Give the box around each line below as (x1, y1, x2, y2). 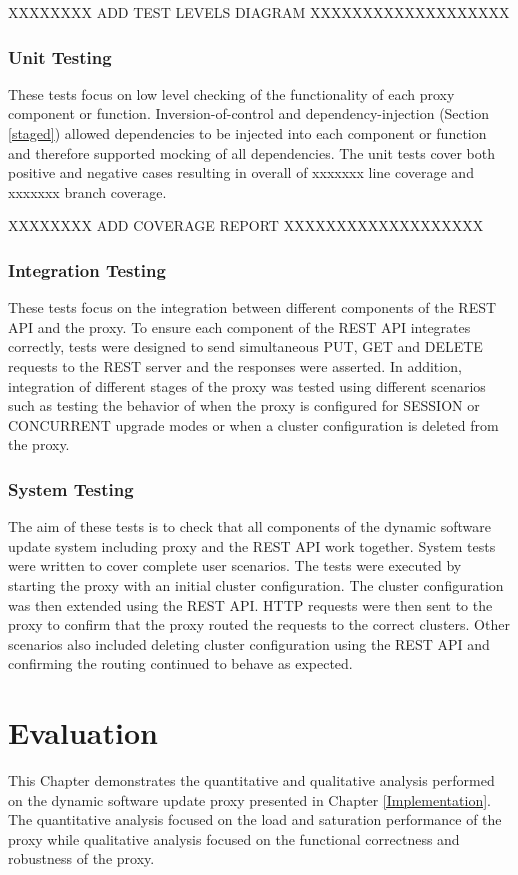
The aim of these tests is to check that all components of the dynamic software (8, 516, 492, 537)
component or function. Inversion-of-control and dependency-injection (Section (8, 103, 489, 124)
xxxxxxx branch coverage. (8, 181, 167, 202)
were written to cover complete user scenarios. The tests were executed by (8, 555, 462, 576)
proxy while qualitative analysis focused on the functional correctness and (8, 828, 460, 849)
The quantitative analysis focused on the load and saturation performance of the (8, 809, 502, 830)
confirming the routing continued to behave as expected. (8, 653, 353, 674)
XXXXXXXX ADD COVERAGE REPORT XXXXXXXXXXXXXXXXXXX (8, 215, 484, 236)
